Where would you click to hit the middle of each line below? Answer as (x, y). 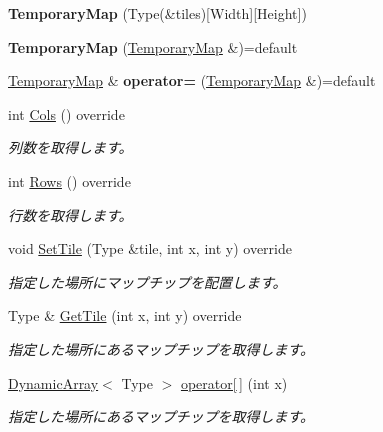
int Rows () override (69, 180)
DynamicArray (53, 382)
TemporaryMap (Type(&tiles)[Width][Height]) (157, 13)
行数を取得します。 (70, 214)
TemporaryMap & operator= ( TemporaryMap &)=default (192, 80)
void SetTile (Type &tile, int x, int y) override (150, 248)
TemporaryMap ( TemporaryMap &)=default (153, 46)
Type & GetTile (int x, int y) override (125, 315)
